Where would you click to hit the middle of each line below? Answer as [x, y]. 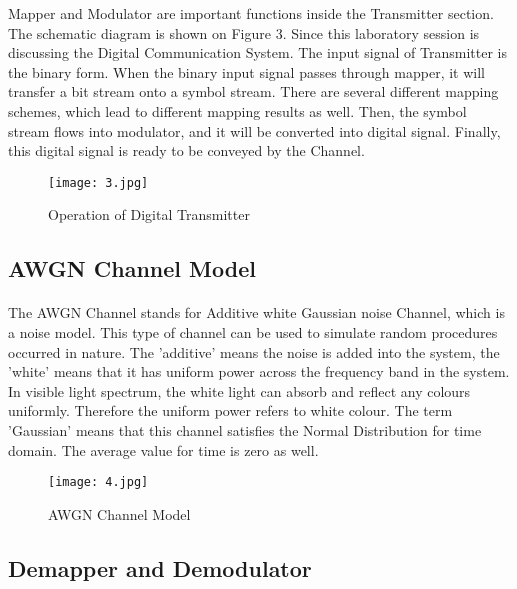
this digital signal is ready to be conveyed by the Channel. [186, 150]
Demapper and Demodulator [160, 567]
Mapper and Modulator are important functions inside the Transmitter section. [251, 13]
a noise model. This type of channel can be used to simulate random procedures [253, 331]
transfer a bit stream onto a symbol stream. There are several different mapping [253, 91]
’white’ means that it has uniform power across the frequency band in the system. [259, 371]
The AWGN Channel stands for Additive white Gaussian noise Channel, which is [256, 312]
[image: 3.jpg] [98, 182]
